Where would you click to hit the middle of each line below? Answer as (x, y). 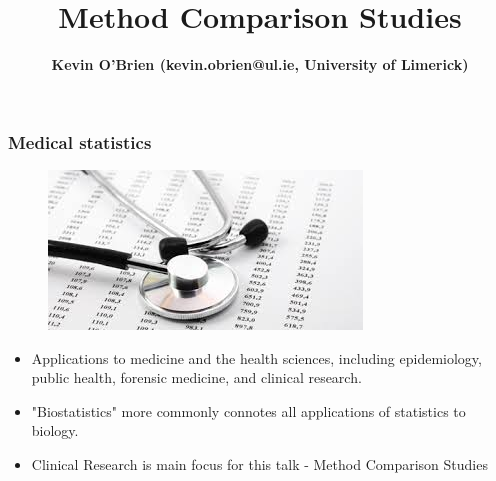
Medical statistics (80, 141)
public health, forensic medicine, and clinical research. (196, 377)
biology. (55, 430)
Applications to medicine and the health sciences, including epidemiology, (256, 357)
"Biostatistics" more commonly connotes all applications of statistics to (248, 410)
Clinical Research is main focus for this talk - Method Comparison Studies (259, 463)
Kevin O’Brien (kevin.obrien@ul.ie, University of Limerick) (260, 64)
